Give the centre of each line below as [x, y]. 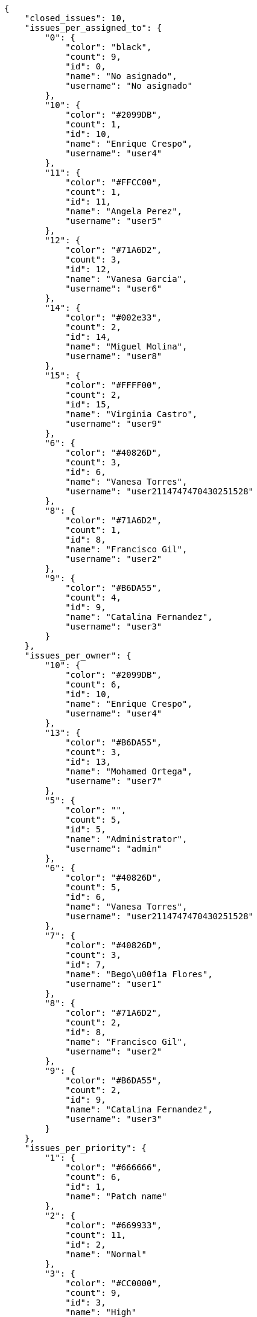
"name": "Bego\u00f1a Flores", [139, 974]
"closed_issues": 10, [75, 18]
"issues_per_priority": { [86, 1148]
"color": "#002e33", [114, 317]
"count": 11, [96, 1235]
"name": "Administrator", [126, 839]
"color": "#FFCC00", [114, 182]
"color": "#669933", [114, 1225]
